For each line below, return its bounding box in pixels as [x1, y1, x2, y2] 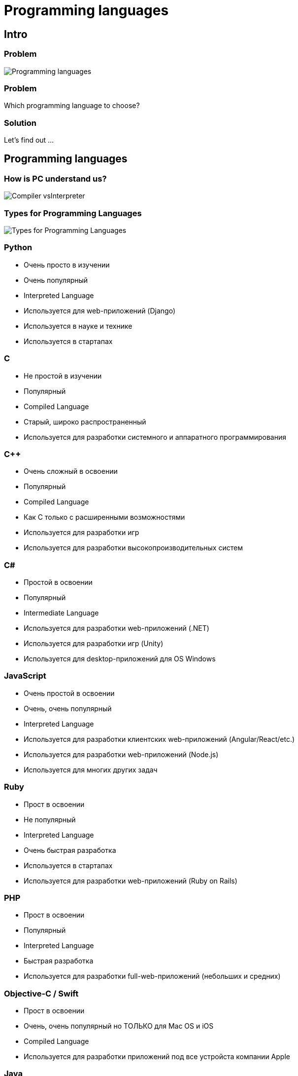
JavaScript [4, 671, 46, 681]
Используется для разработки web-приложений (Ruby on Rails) [24, 876, 237, 885]
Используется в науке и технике [24, 321, 132, 330]
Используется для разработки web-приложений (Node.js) [24, 750, 219, 759]
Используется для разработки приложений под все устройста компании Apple [24, 1052, 290, 1061]
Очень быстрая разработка [24, 845, 116, 854]
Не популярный [24, 815, 76, 824]
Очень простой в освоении [24, 689, 115, 697]
